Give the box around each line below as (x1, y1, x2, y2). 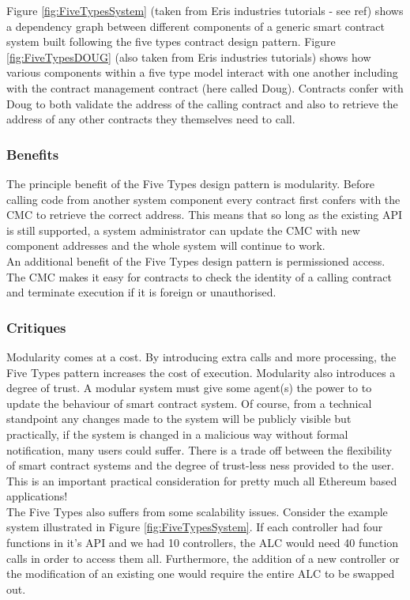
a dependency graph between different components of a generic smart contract (6, 17, 386, 34)
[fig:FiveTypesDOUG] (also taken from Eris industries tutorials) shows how (6, 48, 371, 65)
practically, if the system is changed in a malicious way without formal (6, 425, 348, 442)
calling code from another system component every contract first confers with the (6, 191, 401, 207)
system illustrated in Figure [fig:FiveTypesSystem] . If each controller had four (6, 519, 383, 535)
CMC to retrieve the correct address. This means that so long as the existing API (6, 206, 402, 223)
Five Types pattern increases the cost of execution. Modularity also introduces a (6, 364, 396, 380)
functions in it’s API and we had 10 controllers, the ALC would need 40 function (6, 534, 399, 551)
